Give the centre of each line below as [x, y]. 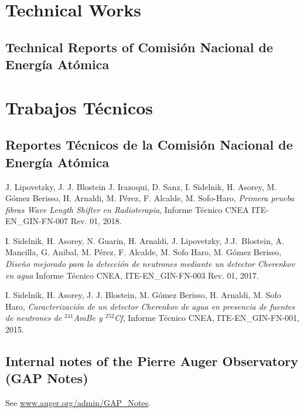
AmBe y [88, 318]
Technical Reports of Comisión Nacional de [139, 47]
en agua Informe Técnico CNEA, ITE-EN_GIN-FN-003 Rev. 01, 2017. [132, 275]
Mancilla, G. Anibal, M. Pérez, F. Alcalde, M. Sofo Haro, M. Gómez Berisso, [144, 252]
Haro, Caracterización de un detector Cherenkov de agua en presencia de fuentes [150, 306]
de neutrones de [34, 318]
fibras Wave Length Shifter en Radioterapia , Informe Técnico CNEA [127, 209]
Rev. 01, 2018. [96, 221]
